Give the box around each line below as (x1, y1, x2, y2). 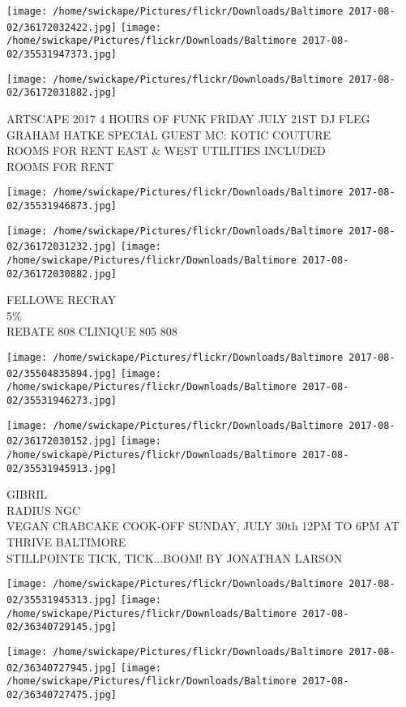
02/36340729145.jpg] (6, 621, 118, 633)
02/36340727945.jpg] (6, 662, 118, 674)
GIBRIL (6, 486, 48, 503)
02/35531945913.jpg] (6, 462, 118, 474)
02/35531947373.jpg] (6, 48, 118, 60)
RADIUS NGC (6, 501, 81, 518)
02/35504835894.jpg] (6, 367, 118, 379)
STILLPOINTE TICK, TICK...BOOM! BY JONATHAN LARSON (6, 549, 343, 566)
